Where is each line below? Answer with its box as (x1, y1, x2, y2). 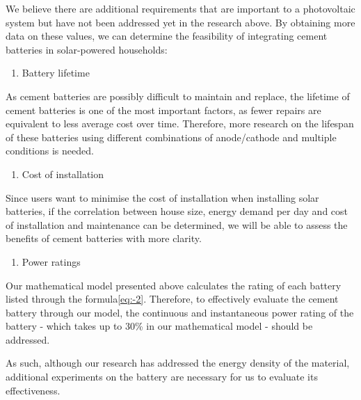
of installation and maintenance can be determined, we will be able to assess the (6, 217, 348, 232)
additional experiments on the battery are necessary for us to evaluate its (6, 369, 318, 384)
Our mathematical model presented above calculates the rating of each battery (6, 278, 342, 292)
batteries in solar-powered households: (6, 42, 168, 56)
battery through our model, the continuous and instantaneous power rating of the (6, 305, 354, 319)
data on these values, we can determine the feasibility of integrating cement (6, 29, 328, 43)
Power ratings (22, 254, 81, 269)
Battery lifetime (22, 65, 90, 80)
